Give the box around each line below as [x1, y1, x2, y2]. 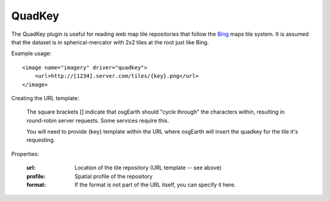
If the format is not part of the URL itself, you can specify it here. [74, 181, 236, 188]
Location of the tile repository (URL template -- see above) [74, 164, 222, 171]
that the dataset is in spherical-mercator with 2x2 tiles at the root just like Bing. [11, 38, 210, 46]
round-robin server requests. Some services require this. [26, 117, 169, 124]
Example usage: [11, 50, 52, 57]
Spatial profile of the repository [74, 172, 153, 180]
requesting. [26, 137, 55, 144]
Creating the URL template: [11, 94, 79, 101]
